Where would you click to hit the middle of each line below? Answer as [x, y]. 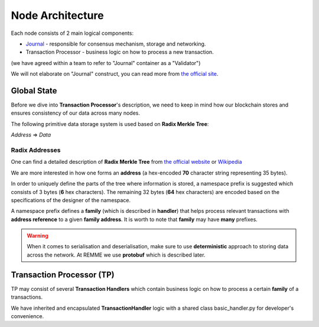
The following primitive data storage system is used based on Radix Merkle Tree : [110, 124]
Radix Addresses [36, 150]
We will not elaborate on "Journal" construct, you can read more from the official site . [115, 74]
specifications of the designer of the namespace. [71, 200]
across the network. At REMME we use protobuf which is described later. [116, 255]
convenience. [27, 316]
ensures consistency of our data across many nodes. [75, 113]
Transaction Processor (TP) [63, 275]
